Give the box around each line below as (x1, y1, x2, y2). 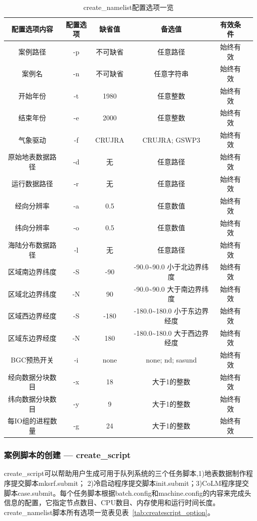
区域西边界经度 (8, 311, 57, 321)
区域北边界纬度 (8, 288, 57, 299)
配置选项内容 (11, 24, 53, 34)
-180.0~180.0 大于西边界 (134, 327, 209, 338)
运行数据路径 (11, 178, 53, 189)
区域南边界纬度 (8, 266, 57, 277)
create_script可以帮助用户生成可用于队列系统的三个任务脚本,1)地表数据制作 (4, 468, 246, 478)
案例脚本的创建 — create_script (4, 449, 131, 461)
